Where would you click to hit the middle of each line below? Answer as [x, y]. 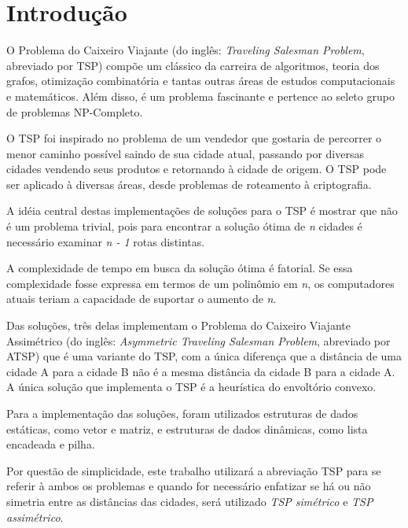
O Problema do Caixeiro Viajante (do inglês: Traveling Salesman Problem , [186, 50]
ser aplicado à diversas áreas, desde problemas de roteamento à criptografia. [189, 184]
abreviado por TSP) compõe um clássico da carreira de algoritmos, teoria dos [193, 65]
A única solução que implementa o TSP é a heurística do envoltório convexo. [191, 387]
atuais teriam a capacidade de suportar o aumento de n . [142, 299]
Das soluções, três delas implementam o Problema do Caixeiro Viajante [178, 325]
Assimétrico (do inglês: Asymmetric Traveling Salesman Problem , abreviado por [198, 340]
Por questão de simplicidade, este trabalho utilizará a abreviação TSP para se [194, 470]
